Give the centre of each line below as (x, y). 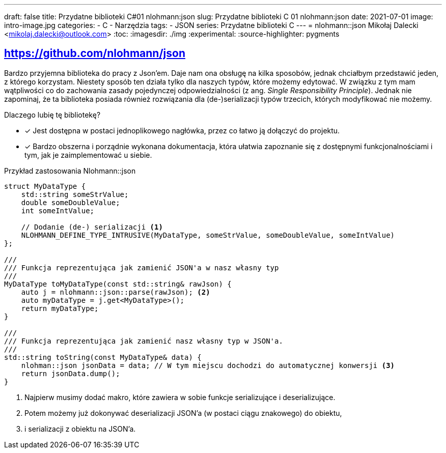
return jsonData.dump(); (71, 373)
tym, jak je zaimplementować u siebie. (88, 155)
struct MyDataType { (45, 186)
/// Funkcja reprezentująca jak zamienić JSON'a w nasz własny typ (142, 267)
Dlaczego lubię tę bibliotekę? (52, 115)
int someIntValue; (58, 210)
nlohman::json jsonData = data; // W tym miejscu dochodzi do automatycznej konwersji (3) (208, 365)
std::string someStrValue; (75, 194)
